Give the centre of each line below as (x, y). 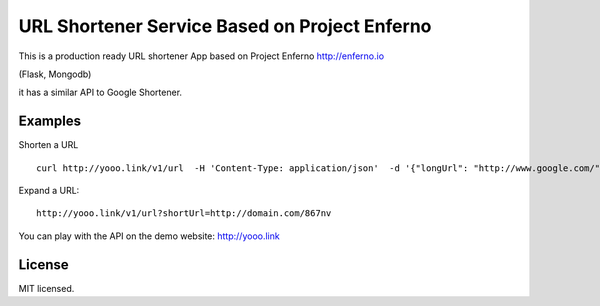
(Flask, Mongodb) (55, 74)
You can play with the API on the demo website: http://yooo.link (149, 236)
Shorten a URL (48, 145)
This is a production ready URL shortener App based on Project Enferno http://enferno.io (201, 56)
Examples (50, 121)
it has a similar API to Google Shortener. (100, 92)
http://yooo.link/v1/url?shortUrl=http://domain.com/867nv (184, 213)
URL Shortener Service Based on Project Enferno (225, 26)
